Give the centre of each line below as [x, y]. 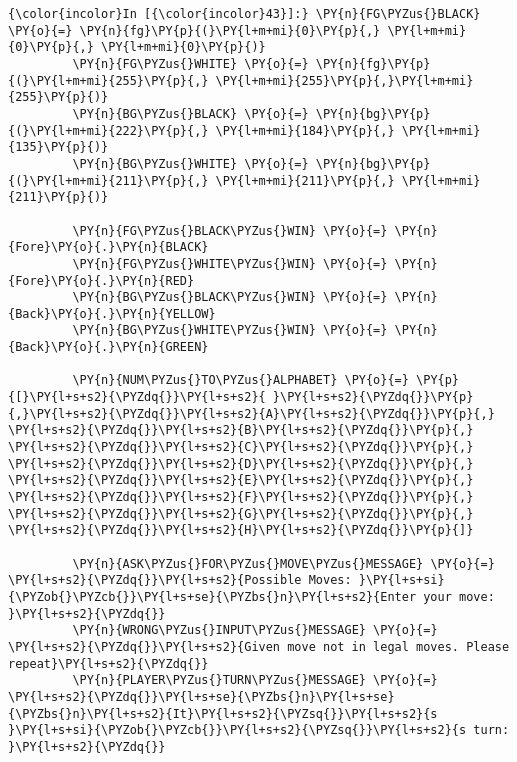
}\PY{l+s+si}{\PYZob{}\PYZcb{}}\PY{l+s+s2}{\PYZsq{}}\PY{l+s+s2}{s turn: [259, 730]
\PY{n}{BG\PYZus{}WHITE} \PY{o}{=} [190, 163]
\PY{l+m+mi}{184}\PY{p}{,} [305, 130]
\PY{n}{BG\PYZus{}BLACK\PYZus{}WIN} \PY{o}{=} [230, 297]
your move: [459, 596]
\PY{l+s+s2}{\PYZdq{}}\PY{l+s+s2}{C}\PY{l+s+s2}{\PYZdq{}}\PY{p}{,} [241, 447]
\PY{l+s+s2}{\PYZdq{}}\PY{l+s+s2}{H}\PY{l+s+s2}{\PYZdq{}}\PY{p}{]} [241, 530]
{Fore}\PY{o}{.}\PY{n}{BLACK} [108, 247]
